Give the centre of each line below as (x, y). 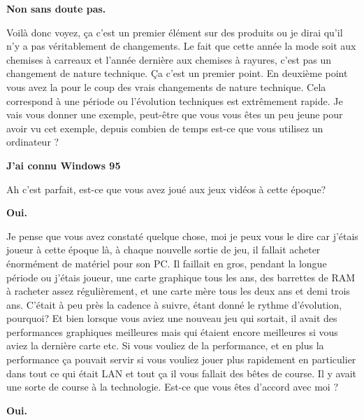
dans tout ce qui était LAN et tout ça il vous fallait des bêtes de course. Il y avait (182, 373)
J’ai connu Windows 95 (64, 165)
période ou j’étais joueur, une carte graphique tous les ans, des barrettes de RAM (181, 277)
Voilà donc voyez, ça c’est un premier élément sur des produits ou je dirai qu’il (175, 32)
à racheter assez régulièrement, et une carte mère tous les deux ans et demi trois (178, 291)
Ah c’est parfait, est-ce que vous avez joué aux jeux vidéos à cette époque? (166, 189)
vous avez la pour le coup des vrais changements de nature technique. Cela (166, 86)
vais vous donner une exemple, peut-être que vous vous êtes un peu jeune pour (175, 114)
